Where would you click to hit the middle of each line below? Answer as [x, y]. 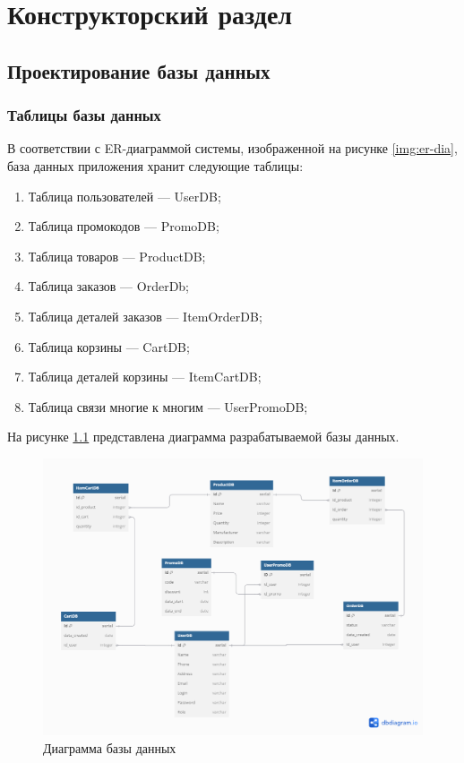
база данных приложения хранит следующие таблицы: [155, 165]
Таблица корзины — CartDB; [109, 346]
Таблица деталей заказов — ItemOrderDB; [145, 316]
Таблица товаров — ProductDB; [117, 256]
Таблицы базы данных [84, 115]
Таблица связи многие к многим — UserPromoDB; [168, 406]
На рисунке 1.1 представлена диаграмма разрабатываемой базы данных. [203, 437]
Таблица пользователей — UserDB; [125, 196]
